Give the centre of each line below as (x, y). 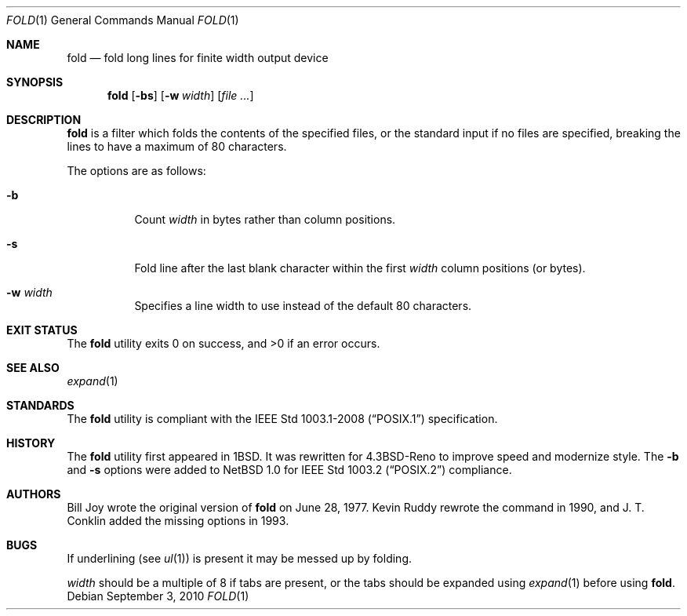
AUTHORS (34, 494)
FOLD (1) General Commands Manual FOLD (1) (123, 20)
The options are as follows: (136, 171)
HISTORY (31, 443)
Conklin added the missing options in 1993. (178, 521)
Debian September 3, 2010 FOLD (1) (158, 596)
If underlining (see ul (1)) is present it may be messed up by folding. (240, 558)
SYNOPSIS (35, 82)
